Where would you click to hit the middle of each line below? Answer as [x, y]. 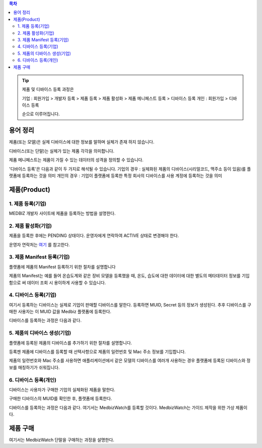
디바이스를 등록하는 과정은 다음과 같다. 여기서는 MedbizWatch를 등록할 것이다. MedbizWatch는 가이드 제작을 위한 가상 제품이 [128, 407]
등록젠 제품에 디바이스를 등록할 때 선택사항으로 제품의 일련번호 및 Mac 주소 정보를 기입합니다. [98, 352]
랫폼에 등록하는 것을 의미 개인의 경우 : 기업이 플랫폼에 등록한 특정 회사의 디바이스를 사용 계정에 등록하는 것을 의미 [116, 176]
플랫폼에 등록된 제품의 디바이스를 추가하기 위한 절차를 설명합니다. [71, 342]
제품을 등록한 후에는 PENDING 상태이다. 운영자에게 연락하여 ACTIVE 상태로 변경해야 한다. [94, 235]
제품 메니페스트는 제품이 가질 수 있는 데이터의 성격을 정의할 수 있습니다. [76, 160]
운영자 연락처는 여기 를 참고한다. [40, 244]
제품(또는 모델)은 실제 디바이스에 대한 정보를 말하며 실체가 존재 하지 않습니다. [82, 142]
